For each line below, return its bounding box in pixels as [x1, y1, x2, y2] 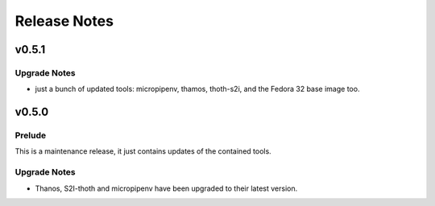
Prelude [14, 130, 47, 141]
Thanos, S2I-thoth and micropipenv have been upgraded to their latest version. [35, 183, 298, 193]
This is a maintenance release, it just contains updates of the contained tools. [14, 146, 271, 156]
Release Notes [14, 12, 114, 30]
